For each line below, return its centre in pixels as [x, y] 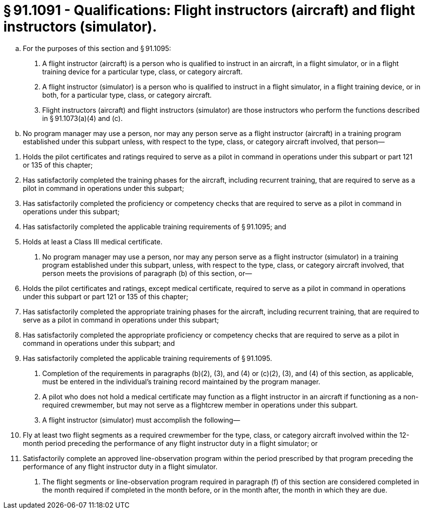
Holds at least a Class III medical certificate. [93, 241]
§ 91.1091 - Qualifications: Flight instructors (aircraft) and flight [209, 10]
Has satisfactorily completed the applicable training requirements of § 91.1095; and [155, 226]
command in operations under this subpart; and [99, 343]
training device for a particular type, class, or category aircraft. [142, 71]
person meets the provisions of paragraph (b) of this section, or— [147, 273]
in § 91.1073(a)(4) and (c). [82, 118]
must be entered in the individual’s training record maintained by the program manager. [181, 381]
